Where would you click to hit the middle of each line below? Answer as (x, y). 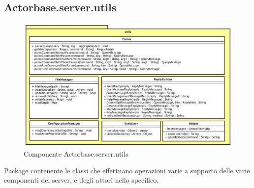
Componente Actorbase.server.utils (76, 153)
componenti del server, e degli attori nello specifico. (81, 180)
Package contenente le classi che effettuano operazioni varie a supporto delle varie (127, 170)
